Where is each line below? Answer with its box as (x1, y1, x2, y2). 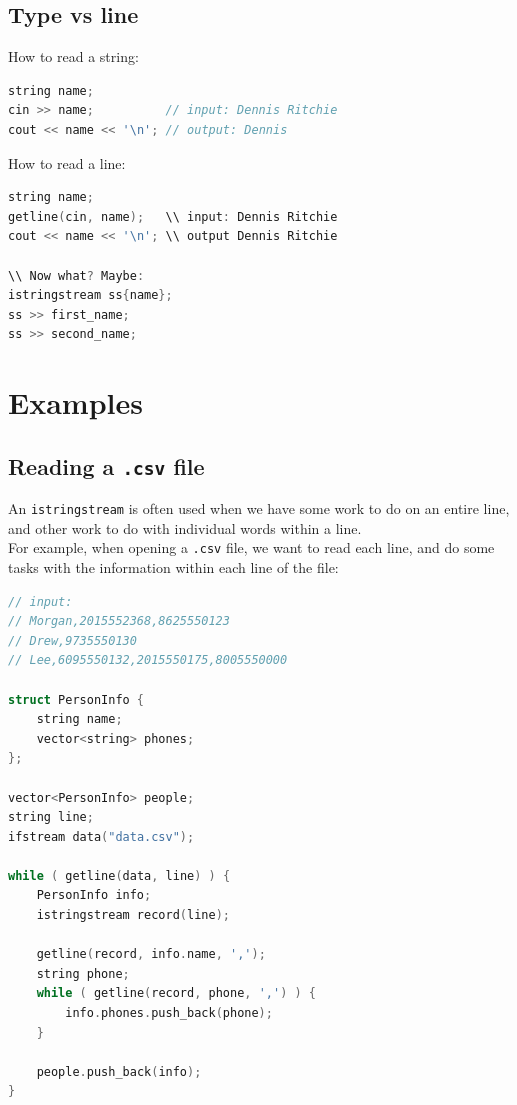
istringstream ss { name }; (8, 288, 173, 303)
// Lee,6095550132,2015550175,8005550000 (8, 653, 288, 668)
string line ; (8, 810, 94, 825)
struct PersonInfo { (8, 692, 145, 707)
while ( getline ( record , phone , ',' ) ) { (36, 986, 316, 1001)
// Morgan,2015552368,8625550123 (8, 614, 230, 629)
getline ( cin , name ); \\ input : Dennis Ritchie (8, 209, 338, 224)
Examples (8, 382, 143, 423)
